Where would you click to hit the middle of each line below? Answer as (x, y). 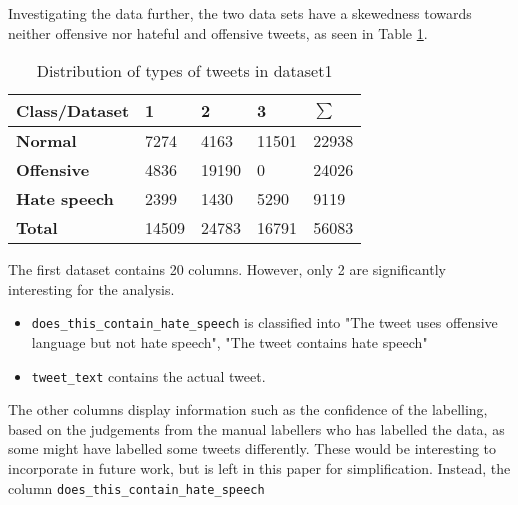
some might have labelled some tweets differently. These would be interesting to (252, 448)
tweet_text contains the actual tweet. (148, 375)
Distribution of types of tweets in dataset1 (184, 71)
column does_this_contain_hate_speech (136, 487)
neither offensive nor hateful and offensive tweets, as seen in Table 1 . (218, 32)
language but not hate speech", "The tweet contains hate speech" (229, 342)
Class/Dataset (73, 111)
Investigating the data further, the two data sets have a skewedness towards (240, 13)
